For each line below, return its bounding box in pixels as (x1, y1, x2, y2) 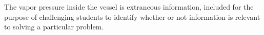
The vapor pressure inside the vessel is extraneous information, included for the (4, 2, 254, 12)
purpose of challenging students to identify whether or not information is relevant (4, 11, 260, 22)
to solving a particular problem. (4, 21, 104, 32)
